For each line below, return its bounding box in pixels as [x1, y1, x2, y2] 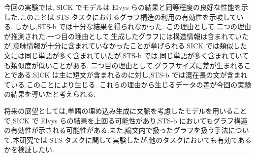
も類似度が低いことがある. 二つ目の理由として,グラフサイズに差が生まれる [4, 60, 244, 70]
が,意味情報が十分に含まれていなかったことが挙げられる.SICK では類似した [4, 40, 247, 51]
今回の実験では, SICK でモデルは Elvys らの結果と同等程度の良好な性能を [4, 2, 242, 12]
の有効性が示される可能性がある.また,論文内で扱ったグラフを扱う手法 [4, 125, 228, 135]
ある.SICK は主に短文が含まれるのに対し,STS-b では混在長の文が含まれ [17, 70, 248, 80]
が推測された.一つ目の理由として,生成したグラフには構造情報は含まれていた [4, 31, 249, 41]
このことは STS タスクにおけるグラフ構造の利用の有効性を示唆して [19, 11, 237, 22]
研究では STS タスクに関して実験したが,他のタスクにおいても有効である [19, 134, 252, 145]
